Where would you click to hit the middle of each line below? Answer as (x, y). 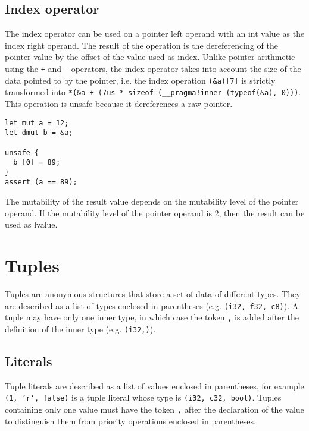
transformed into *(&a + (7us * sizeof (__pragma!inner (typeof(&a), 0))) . (153, 92)
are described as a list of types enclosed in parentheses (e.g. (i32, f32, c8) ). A (152, 305)
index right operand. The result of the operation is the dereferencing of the (141, 45)
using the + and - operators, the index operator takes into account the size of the (153, 68)
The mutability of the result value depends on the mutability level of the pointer (152, 201)
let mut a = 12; (37, 123)
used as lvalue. (31, 224)
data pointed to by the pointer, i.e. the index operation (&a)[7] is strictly (140, 80)
